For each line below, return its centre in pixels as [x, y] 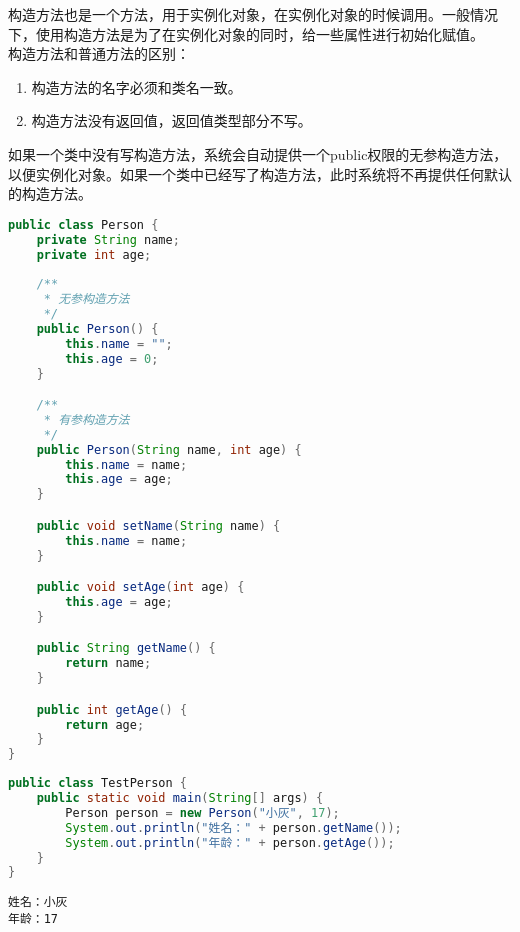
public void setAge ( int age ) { [140, 587]
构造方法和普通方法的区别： [99, 53]
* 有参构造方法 [86, 419]
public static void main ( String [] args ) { [180, 798]
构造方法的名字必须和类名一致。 [136, 86]
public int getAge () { [112, 709]
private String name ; [108, 239]
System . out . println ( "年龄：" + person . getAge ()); [230, 842]
